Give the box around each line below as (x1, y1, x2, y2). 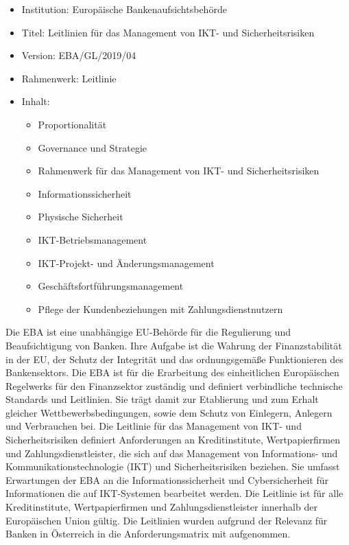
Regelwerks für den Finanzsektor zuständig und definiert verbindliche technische (5, 378, 343, 393)
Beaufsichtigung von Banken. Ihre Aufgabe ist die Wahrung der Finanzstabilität (5, 338, 342, 352)
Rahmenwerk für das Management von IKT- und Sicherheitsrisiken (38, 163, 320, 178)
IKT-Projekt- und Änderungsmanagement (38, 255, 215, 270)
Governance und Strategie (38, 140, 147, 154)
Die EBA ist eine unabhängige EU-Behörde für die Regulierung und (5, 325, 291, 339)
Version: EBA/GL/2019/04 (21, 48, 136, 62)
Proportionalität (38, 117, 107, 131)
